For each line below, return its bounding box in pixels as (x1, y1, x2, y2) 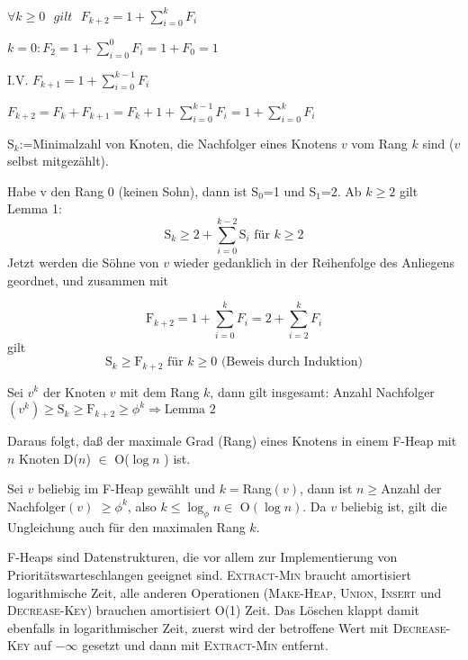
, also (127, 496, 157, 515)
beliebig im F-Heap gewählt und (38, 479, 216, 498)
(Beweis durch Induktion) (220, 356, 363, 369)
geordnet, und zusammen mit (7, 270, 169, 289)
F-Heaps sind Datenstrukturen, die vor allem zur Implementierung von (7, 547, 398, 566)
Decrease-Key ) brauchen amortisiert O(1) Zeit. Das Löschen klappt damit (7, 601, 420, 619)
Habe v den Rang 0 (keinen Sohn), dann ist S (7, 181, 259, 200)
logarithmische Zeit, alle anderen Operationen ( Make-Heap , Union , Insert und (7, 583, 442, 601)
